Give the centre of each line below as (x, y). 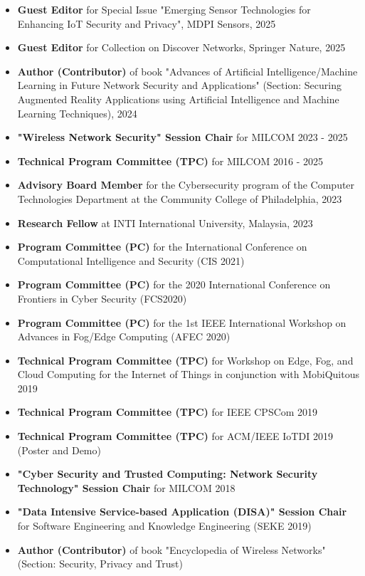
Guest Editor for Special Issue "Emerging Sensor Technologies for (164, 9)
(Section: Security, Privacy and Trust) (100, 564)
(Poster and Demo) (59, 450)
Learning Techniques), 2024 (77, 113)
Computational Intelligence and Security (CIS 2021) (131, 260)
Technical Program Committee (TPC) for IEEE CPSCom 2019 (168, 412)
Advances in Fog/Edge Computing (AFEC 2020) (124, 336)
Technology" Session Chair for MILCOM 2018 (126, 487)
